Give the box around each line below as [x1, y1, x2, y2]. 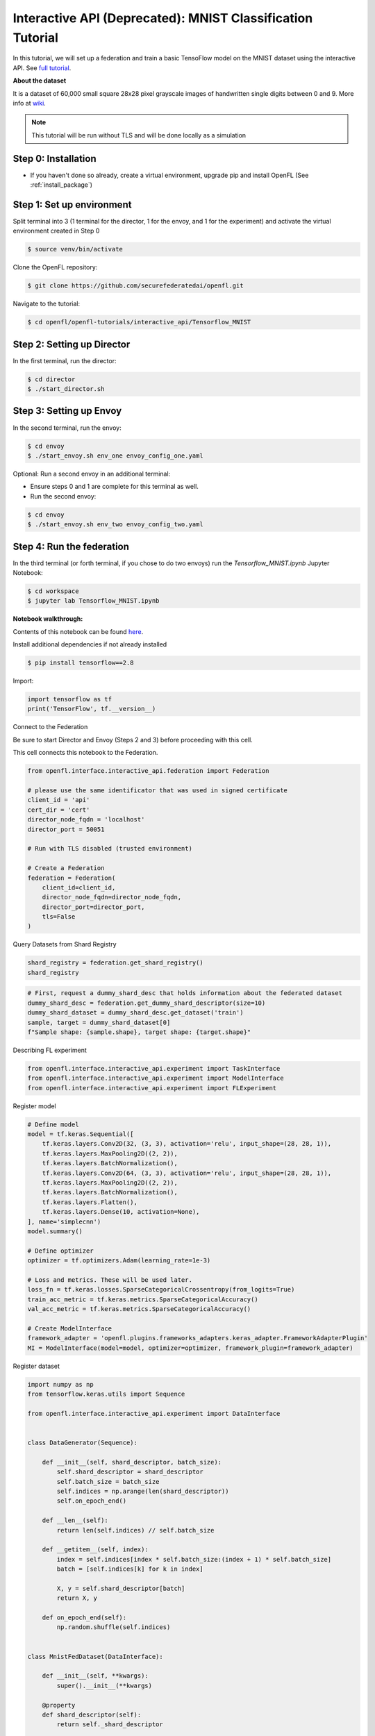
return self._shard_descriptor [56, 1721, 163, 1728]
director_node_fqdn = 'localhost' [27, 816, 145, 824]
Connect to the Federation [12, 723, 88, 731]
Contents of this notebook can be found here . [12, 627, 144, 635]
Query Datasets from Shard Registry [12, 940, 117, 949]
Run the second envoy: [30, 492, 97, 500]
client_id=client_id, [42, 883, 116, 892]
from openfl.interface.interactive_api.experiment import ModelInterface [27, 1074, 284, 1083]
